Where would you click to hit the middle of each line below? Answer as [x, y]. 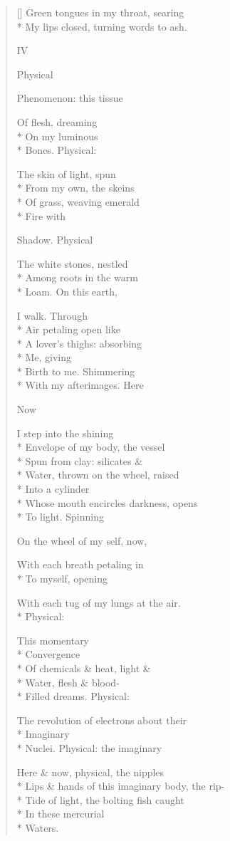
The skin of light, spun [66, 173]
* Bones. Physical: [57, 150]
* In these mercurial [61, 814]
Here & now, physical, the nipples [90, 772]
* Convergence [48, 654]
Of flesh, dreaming [57, 121]
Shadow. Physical [55, 240]
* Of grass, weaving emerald [78, 201]
